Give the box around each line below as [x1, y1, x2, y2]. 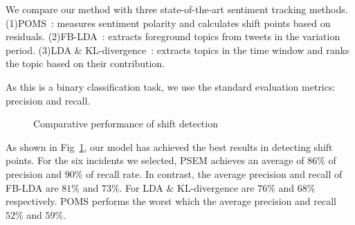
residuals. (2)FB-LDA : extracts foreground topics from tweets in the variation [6, 29, 340, 44]
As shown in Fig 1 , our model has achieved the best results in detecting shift [6, 139, 333, 154]
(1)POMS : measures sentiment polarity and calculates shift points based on [6, 15, 331, 30]
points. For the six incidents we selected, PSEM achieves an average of [6, 153, 304, 168]
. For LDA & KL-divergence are [119, 180, 255, 195]
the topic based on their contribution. [6, 56, 165, 71]
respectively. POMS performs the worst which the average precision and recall [6, 194, 336, 208]
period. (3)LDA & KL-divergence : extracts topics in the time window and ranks [6, 42, 349, 57]
